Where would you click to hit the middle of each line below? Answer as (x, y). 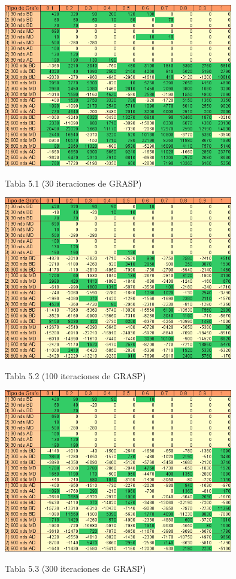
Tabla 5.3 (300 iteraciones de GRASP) (75, 568)
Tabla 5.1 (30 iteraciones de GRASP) (73, 183)
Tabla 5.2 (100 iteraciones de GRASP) (75, 375)
